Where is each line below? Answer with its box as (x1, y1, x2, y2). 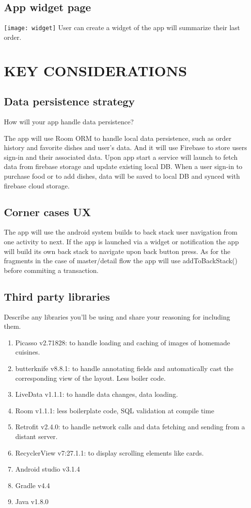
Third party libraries (4, 288, 110, 304)
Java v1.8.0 (15, 496, 49, 507)
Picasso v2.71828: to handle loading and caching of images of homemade (15, 337, 230, 347)
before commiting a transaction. (4, 265, 99, 275)
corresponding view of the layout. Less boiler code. (15, 373, 166, 383)
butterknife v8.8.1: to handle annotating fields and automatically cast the (15, 363, 234, 373)
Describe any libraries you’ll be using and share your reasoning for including (4, 311, 230, 322)
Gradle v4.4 (15, 480, 50, 490)
